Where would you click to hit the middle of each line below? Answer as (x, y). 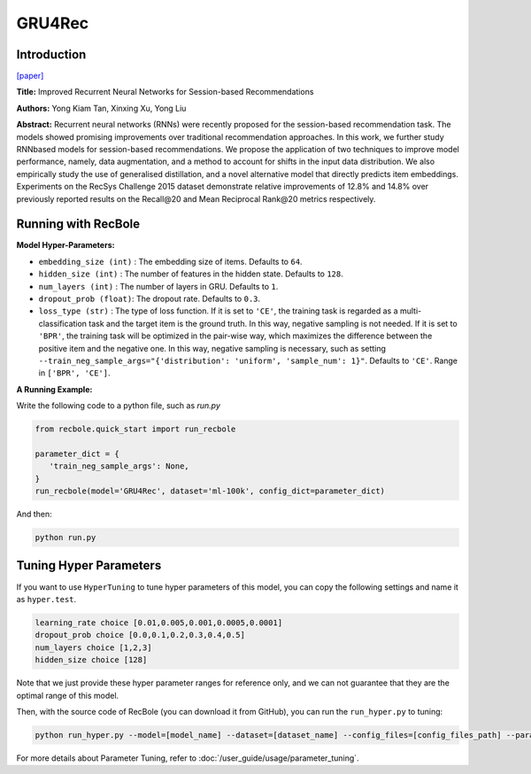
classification (63, 323)
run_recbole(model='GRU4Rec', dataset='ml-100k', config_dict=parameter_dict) (210, 491)
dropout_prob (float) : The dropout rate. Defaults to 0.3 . (150, 299)
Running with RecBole (78, 224)
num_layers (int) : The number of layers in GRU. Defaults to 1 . (158, 286)
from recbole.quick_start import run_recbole (135, 429)
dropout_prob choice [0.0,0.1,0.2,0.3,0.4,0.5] (140, 635)
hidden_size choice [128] (91, 660)
